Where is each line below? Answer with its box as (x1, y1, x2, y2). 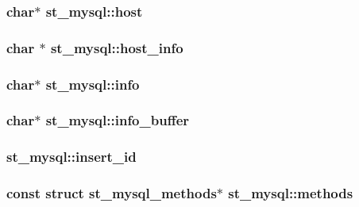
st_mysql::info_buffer (45, 110, 190, 130)
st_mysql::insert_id (6, 147, 137, 167)
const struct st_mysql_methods (6, 183, 217, 203)
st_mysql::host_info (50, 37, 183, 57)
